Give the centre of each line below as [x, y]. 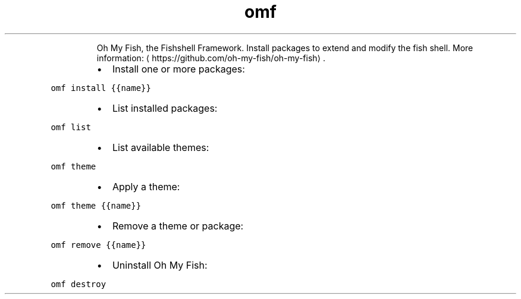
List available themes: [161, 147]
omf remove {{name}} [98, 245]
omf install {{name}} [101, 88]
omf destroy [79, 284]
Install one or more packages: [178, 69]
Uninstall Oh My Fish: [160, 265]
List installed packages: [165, 108]
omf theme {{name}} [96, 205]
